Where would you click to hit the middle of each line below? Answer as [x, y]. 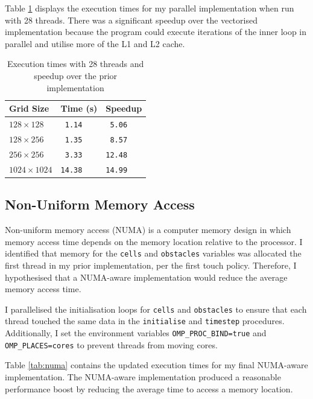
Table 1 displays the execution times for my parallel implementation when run [150, 8]
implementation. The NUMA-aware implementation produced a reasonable [143, 376]
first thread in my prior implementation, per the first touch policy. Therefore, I [151, 265]
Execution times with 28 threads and [75, 64]
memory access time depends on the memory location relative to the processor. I [154, 241]
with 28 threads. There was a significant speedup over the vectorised [131, 20]
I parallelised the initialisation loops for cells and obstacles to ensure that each [156, 309]
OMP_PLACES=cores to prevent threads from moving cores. [111, 344]
